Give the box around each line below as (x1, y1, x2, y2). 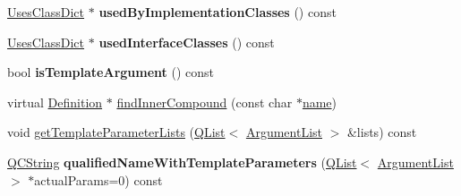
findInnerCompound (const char (116, 92, 293, 111)
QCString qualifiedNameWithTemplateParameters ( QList (7, 152, 357, 171)
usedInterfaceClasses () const (98, 32, 275, 51)
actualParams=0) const (34, 170, 163, 189)
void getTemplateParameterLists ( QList (7, 123, 226, 141)
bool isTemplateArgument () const (7, 63, 214, 81)
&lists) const (346, 123, 417, 141)
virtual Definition (7, 92, 103, 111)
